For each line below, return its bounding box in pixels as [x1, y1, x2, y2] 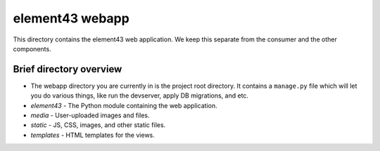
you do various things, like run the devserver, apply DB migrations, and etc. [30, 91, 249, 100]
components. [13, 44, 52, 53]
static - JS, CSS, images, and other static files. [30, 121, 166, 129]
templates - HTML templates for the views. [30, 131, 155, 139]
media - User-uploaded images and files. [30, 111, 151, 119]
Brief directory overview [13, 63, 122, 75]
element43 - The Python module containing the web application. [30, 101, 217, 110]
